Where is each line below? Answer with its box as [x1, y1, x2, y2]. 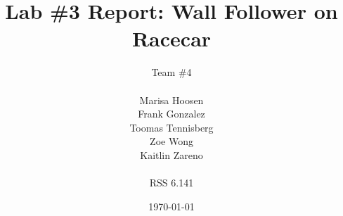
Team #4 [151, 65, 192, 80]
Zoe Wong [150, 134, 193, 148]
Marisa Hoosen [139, 92, 204, 107]
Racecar [131, 24, 212, 53]
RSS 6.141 [149, 175, 194, 190]
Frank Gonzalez [138, 106, 205, 121]
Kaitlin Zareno [140, 147, 203, 162]
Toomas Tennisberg [129, 120, 214, 134]
